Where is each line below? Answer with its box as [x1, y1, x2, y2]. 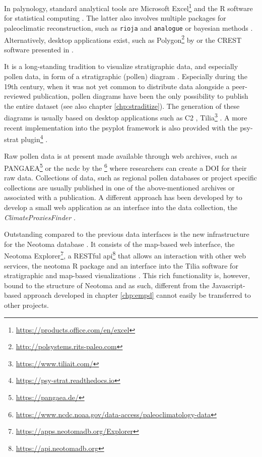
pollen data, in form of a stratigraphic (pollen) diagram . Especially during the [4, 71, 247, 81]
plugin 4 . [21, 133, 48, 144]
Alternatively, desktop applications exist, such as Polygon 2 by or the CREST [4, 33, 242, 45]
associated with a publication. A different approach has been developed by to [4, 192, 242, 203]
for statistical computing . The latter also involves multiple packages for [4, 13, 226, 23]
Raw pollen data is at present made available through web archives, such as [4, 151, 237, 161]
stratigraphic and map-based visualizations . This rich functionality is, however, [4, 270, 250, 281]
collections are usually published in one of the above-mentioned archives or [4, 182, 235, 192]
